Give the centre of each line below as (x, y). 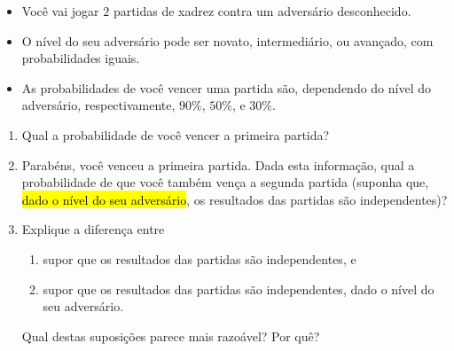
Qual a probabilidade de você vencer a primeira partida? (176, 134)
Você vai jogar (60, 11)
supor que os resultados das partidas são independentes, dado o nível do (239, 289)
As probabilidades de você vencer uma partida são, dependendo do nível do (226, 87)
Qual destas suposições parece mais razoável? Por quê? (171, 335)
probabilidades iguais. (81, 58)
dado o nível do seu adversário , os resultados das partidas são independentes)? (235, 199)
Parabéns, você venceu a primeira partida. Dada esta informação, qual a (218, 164)
